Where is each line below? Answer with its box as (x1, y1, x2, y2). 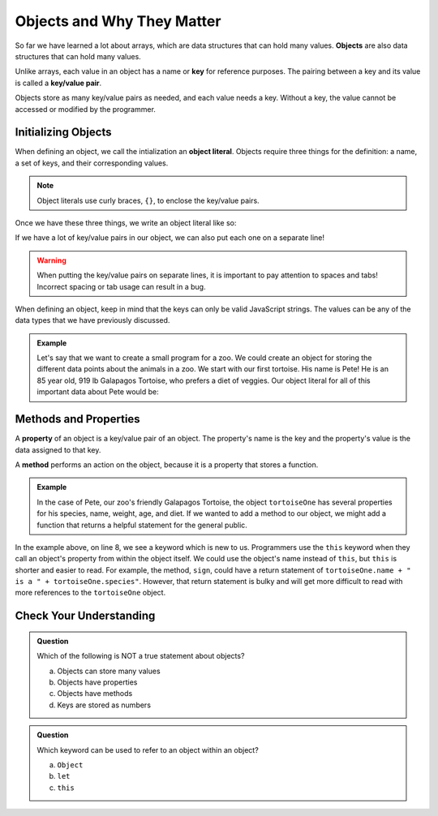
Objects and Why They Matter (15, 12, 221, 30)
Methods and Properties (15, 412, 141, 426)
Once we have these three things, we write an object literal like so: (15, 217, 237, 227)
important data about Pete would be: (36, 387, 160, 397)
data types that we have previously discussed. (15, 316, 170, 325)
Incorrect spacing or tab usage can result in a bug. (36, 281, 206, 291)
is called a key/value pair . (15, 78, 102, 88)
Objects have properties (57, 677, 138, 687)
